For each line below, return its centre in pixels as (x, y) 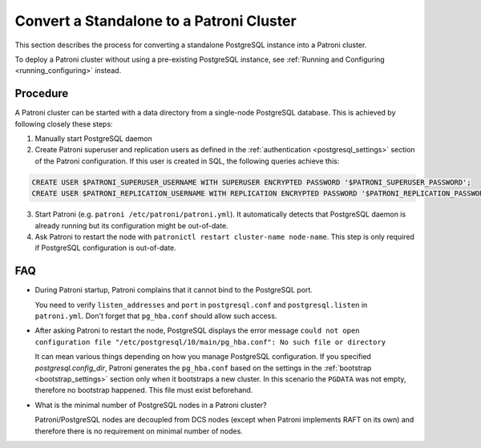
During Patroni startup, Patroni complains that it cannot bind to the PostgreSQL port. (174, 290)
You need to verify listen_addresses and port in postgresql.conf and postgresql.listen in (201, 305)
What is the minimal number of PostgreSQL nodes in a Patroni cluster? (151, 405)
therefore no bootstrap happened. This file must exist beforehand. (144, 390)
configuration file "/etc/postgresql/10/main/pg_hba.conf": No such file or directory (210, 342)
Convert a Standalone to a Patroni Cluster (156, 21)
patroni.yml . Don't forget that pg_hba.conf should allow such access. (156, 316)
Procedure (42, 93)
